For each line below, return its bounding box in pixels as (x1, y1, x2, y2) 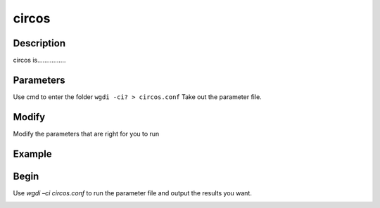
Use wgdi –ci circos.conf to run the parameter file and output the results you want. (13, 188, 253, 197)
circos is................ (13, 56, 66, 65)
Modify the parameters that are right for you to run (13, 129, 160, 138)
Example (13, 148, 52, 160)
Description (13, 37, 66, 49)
